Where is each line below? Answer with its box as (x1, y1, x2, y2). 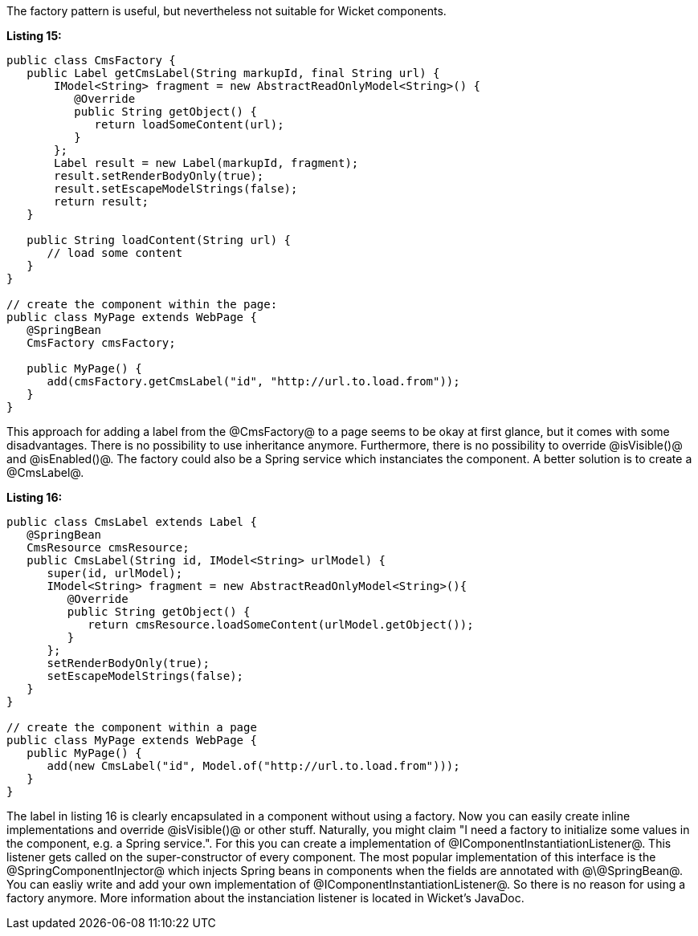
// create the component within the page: (6, 298, 278, 311)
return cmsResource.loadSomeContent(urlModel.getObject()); (88, 618, 474, 631)
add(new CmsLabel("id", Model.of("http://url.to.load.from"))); (47, 759, 460, 772)
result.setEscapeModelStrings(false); (54, 182, 298, 195)
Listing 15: (6, 29, 62, 43)
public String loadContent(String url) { (27, 234, 292, 246)
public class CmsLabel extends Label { (6, 515, 257, 528)
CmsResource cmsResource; (27, 541, 190, 554)
